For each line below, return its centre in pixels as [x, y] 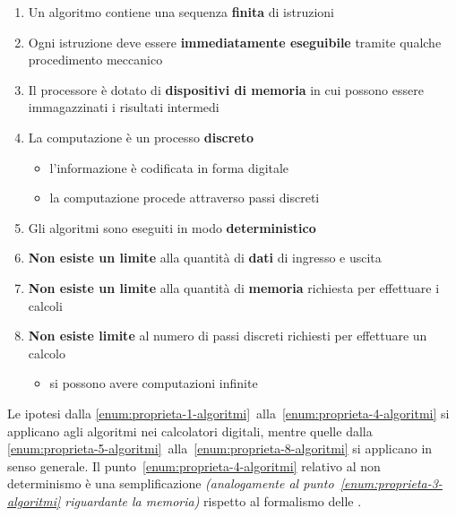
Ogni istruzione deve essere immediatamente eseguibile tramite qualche [235, 42]
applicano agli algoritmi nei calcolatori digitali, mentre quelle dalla [190, 431]
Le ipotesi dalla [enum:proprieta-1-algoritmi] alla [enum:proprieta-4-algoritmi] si [228, 413]
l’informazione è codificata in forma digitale [169, 167]
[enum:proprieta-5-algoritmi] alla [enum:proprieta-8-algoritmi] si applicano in [220, 448]
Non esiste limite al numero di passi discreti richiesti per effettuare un [228, 336]
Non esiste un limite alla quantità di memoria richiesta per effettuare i [234, 287]
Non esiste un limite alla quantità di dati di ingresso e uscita [205, 258]
